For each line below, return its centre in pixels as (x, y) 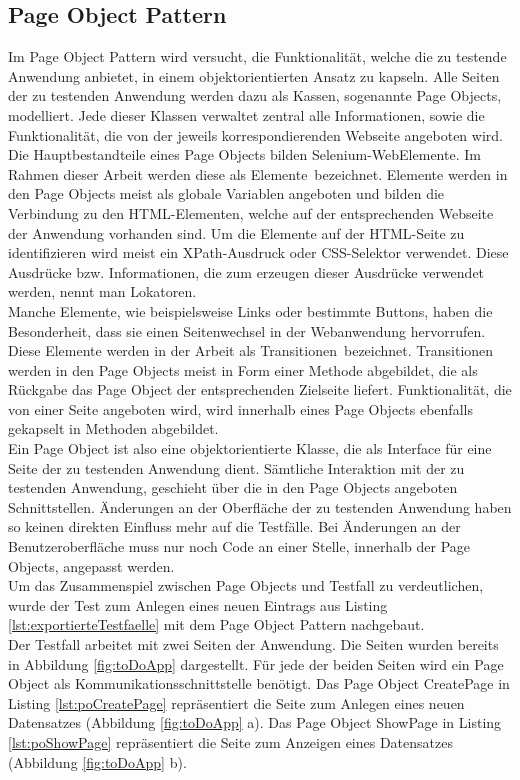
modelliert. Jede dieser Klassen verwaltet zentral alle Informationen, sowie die (246, 114)
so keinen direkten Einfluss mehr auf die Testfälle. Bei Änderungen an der (234, 526)
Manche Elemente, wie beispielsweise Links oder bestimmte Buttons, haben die (250, 310)
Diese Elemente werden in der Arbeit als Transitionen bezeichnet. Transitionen (251, 350)
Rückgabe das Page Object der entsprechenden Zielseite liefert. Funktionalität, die (260, 389)
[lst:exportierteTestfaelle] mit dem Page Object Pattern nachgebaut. (216, 624)
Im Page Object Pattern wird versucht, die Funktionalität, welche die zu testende (257, 56)
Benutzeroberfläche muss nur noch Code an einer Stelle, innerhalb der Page (239, 546)
